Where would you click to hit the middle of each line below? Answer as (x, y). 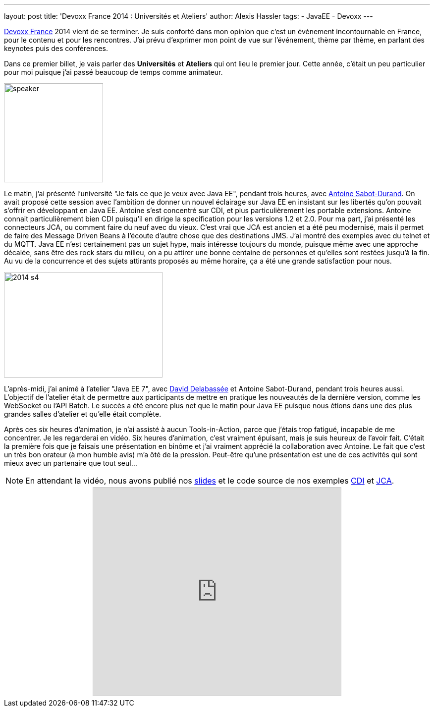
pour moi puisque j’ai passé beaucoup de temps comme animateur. (113, 72)
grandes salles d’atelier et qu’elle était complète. (83, 414)
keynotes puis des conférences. (56, 48)
